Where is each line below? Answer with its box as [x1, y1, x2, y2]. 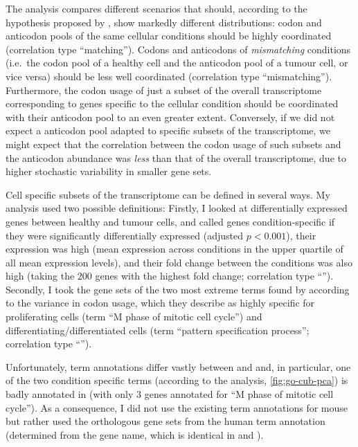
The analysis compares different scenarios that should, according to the [6, 1, 307, 15]
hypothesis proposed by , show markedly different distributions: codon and [6, 15, 322, 29]
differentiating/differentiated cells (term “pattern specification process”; [6, 322, 310, 337]
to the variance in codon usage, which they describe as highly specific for [6, 295, 315, 310]
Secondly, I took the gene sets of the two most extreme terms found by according [6, 282, 350, 296]
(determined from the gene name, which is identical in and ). [6, 427, 264, 441]
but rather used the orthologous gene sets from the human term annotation [6, 414, 325, 428]
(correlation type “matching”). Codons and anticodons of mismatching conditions [6, 42, 351, 56]
